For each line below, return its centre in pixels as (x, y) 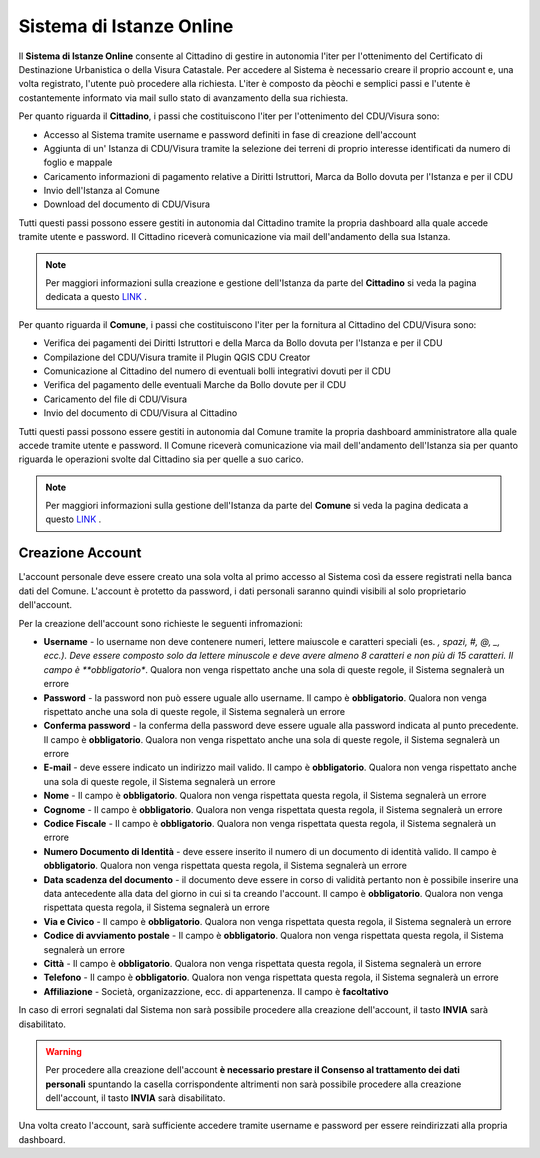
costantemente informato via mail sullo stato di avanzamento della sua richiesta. (183, 97)
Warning (63, 1051)
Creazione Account (80, 553)
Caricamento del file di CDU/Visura (115, 399)
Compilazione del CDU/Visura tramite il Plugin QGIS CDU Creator (177, 357)
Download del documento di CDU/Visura (126, 204)
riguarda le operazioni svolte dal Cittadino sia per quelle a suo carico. (161, 459)
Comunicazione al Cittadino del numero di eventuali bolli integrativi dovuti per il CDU (217, 371)
